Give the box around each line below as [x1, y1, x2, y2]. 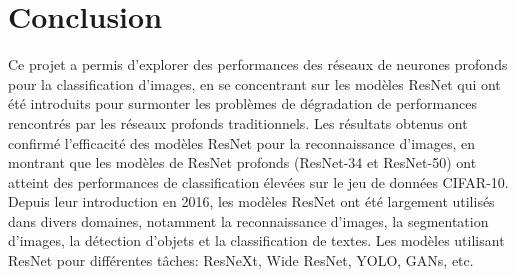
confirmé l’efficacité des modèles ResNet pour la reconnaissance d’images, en [8, 132, 475, 153]
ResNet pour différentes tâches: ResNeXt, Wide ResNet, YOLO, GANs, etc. [8, 250, 474, 271]
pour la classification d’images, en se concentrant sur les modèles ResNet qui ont [8, 73, 501, 94]
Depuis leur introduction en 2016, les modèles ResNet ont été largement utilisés [8, 191, 495, 212]
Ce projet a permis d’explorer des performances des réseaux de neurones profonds [8, 54, 508, 75]
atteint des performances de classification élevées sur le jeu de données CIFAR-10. [8, 171, 509, 192]
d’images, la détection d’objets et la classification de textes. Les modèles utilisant [8, 230, 505, 251]
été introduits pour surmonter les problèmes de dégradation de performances [8, 93, 477, 114]
